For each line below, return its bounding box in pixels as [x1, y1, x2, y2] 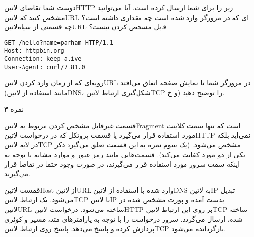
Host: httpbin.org [4, 47, 64, 54]
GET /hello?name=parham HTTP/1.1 [4, 39, 113, 46]
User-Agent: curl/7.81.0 [4, 63, 85, 71]
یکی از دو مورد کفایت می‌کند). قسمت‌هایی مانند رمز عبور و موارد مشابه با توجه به [4, 149, 245, 159]
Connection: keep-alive [4, 55, 82, 63]
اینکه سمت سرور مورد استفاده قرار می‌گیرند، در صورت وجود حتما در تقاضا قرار [4, 158, 240, 169]
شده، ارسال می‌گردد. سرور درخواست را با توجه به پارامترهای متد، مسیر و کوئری [4, 213, 243, 224]
